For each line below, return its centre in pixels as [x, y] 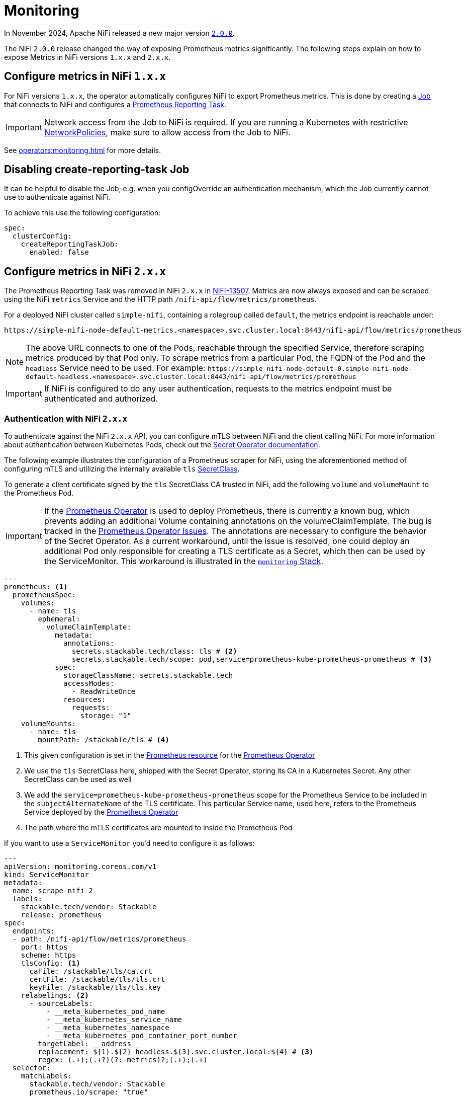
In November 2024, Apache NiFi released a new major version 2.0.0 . [119, 33]
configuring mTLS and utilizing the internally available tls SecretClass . [122, 469]
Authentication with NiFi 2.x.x [66, 418]
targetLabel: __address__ [89, 1044]
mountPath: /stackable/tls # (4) [104, 740]
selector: [31, 1068]
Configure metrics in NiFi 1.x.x [85, 76]
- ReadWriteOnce [104, 692]
